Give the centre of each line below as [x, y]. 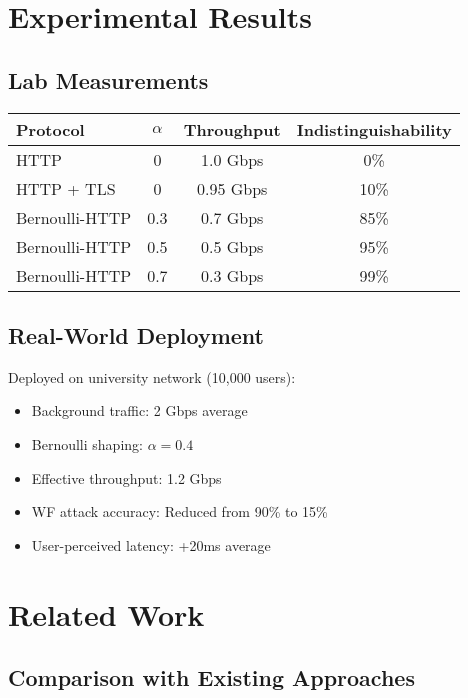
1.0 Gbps [232, 159]
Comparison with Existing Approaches [211, 677]
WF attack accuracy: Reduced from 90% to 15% [179, 511]
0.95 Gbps [232, 188]
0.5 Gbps [232, 246]
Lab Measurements [108, 79]
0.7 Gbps [232, 217]
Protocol [50, 129]
